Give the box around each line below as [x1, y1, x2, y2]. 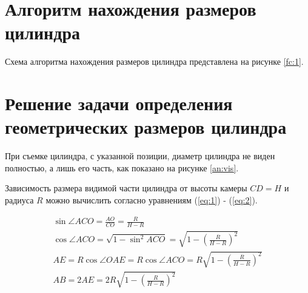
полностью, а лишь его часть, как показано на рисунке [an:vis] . [5, 161, 239, 174]
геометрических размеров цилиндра [5, 114, 287, 139]
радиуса [5, 194, 34, 206]
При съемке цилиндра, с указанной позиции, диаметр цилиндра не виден [5, 150, 275, 162]
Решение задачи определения [5, 91, 233, 116]
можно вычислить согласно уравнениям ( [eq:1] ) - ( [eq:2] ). [45, 194, 258, 206]
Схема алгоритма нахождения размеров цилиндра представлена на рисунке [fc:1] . [5, 55, 304, 68]
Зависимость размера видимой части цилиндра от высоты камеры [5, 182, 247, 194]
